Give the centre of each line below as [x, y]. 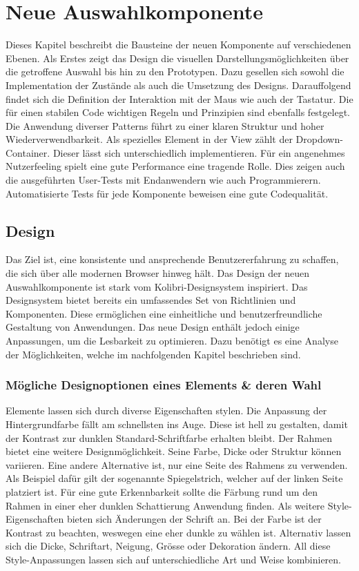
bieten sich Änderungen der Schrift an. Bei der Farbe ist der [194, 519]
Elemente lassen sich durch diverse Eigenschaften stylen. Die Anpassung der [166, 410]
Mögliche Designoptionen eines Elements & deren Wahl [164, 385]
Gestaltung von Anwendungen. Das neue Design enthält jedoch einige [153, 327]
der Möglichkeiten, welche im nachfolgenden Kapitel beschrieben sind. [153, 354]
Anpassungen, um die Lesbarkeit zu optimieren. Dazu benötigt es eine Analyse [172, 341]
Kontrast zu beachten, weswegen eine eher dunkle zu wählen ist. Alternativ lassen [178, 532]
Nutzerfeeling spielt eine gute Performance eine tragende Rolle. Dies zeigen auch [175, 166]
